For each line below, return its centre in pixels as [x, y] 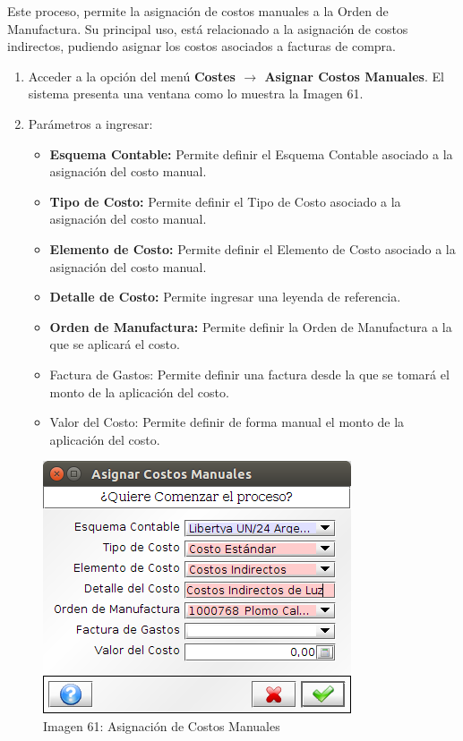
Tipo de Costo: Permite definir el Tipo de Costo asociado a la [225, 201]
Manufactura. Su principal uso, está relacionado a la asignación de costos [208, 28]
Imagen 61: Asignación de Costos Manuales [162, 725]
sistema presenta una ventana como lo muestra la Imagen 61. [196, 94]
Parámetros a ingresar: [90, 123]
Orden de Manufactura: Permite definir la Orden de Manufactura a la [251, 326]
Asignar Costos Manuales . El [354, 76]
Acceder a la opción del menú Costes [132, 76]
